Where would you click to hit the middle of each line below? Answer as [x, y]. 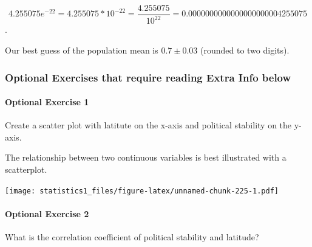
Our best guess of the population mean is [82, 50]
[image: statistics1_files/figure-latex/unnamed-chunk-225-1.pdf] [142, 191]
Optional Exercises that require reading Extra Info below [148, 77]
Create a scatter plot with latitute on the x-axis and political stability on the [148, 125]
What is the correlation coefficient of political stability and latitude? [132, 237]
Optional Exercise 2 [47, 213]
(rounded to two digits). [245, 50]
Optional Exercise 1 [47, 102]
